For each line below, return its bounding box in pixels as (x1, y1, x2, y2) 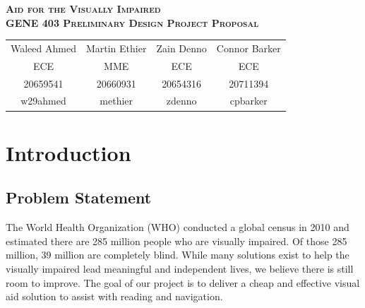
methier (100, 93, 133, 108)
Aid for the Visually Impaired (6, 1, 161, 16)
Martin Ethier (85, 40, 147, 55)
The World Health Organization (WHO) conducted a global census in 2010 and (6, 220, 349, 235)
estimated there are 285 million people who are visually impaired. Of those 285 (6, 233, 347, 248)
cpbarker (229, 93, 268, 108)
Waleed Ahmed (11, 40, 76, 55)
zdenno (166, 93, 197, 108)
